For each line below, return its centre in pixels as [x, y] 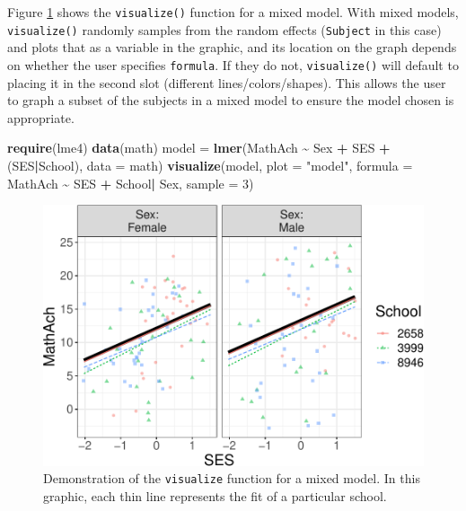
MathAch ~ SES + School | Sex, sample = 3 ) [131, 183]
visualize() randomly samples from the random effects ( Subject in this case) [224, 29]
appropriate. [41, 117]
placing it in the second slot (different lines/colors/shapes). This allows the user [227, 82]
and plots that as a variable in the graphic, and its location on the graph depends [232, 47]
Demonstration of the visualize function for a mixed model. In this [232, 478]
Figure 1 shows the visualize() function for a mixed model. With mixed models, [233, 12]
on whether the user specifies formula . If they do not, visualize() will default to [233, 64]
